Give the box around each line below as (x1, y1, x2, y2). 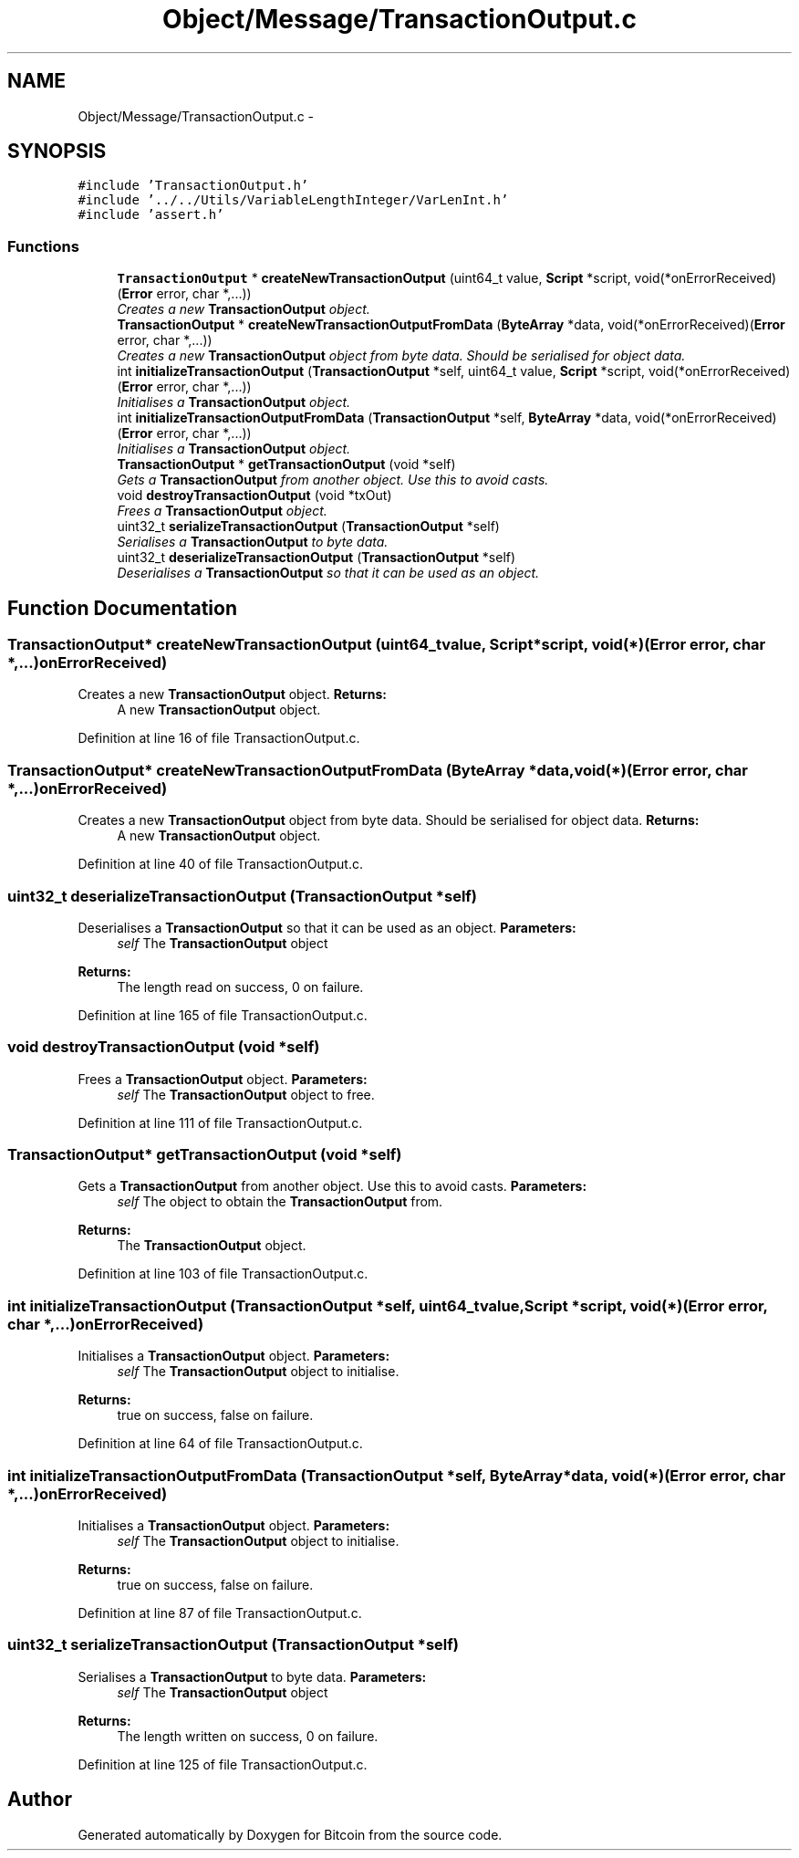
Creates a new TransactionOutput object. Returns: (78, 686, 388, 703)
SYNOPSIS (7, 140, 107, 163)
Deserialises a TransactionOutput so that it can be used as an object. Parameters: (78, 919, 576, 935)
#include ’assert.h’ (78, 207, 224, 223)
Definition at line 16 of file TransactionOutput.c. (78, 730, 360, 746)
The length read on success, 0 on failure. (117, 978, 364, 995)
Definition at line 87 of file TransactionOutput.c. (78, 1604, 362, 1621)
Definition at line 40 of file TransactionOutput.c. (78, 856, 363, 872)
